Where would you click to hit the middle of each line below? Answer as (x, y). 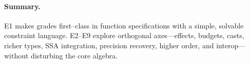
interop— (231, 45)
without (16, 55)
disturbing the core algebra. (74, 55)
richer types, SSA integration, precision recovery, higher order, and (109, 45)
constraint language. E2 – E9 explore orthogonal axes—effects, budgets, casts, (124, 35)
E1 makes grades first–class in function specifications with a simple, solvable (124, 25)
